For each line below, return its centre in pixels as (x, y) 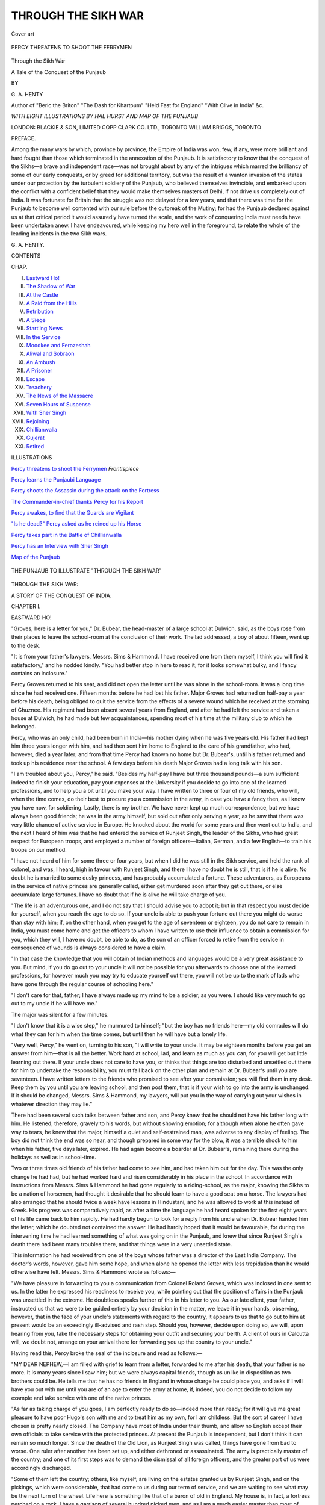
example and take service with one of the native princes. (81, 1398)
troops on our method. (39, 849)
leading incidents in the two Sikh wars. (59, 234)
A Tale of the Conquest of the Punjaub (59, 72)
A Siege (36, 320)
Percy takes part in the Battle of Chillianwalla (67, 535)
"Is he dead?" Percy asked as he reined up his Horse (76, 524)
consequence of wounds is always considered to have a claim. (89, 948)
